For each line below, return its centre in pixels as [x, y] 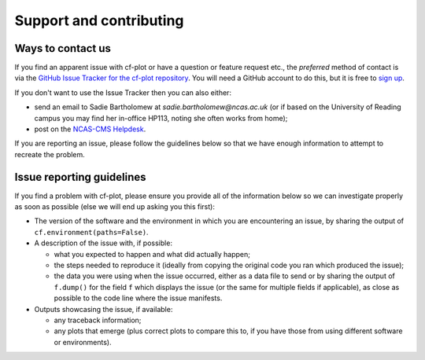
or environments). [83, 342]
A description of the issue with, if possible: [103, 243]
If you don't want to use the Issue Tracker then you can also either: [123, 92]
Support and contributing [99, 20]
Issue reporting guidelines [80, 177]
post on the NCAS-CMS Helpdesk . [90, 129]
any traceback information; [98, 320]
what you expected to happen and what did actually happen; [152, 254]
